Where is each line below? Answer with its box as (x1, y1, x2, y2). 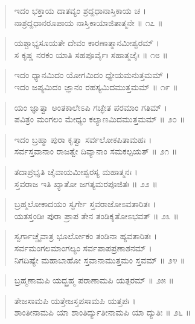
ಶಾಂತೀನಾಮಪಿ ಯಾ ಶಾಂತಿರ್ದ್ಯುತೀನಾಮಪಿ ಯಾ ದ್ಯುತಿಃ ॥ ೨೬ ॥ (14, 306, 191, 319)
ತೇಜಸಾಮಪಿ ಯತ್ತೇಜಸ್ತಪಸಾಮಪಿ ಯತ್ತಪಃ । (14, 294, 136, 306)
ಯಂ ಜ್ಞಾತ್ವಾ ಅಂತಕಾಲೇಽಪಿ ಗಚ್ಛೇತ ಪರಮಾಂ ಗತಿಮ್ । (14, 101, 167, 113)
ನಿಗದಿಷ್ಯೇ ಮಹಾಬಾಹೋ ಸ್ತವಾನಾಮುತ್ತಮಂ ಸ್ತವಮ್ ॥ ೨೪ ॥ (14, 253, 185, 266)
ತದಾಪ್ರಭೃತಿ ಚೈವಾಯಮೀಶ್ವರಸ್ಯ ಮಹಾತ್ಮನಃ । (14, 165, 138, 177)
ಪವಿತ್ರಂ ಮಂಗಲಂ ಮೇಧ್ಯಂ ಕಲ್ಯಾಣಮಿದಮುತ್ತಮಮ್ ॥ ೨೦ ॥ (14, 113, 185, 125)
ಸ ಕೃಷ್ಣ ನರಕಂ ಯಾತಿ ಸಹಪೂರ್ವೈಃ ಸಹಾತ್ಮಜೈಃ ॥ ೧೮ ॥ (14, 48, 168, 61)
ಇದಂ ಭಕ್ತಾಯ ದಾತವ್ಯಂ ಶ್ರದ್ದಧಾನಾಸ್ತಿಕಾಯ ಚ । (14, 4, 147, 16)
